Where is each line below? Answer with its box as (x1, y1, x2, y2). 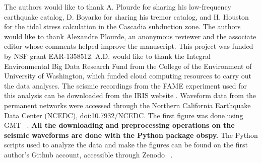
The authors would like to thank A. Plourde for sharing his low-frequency (4, 2, 231, 12)
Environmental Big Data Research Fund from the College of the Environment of (4, 60, 252, 71)
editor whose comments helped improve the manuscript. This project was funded (4, 41, 253, 51)
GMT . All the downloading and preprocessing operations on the (4, 120, 235, 130)
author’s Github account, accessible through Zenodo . (4, 149, 173, 159)
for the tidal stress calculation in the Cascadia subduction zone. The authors (4, 21, 241, 32)
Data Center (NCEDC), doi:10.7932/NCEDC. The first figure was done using (4, 110, 243, 120)
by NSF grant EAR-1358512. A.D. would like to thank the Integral (4, 50, 211, 61)
